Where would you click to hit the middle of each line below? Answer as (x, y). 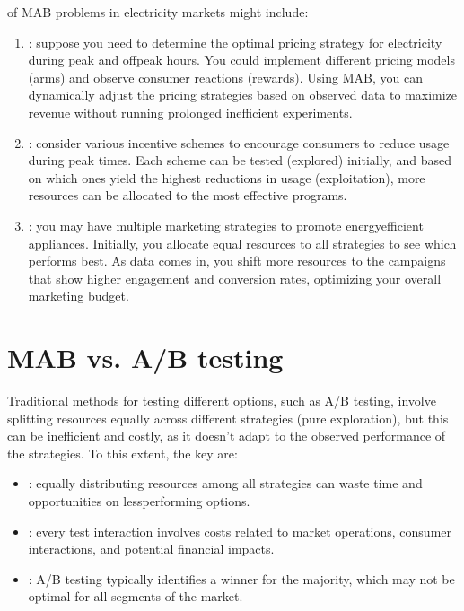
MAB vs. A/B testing (145, 358)
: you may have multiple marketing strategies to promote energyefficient (226, 225)
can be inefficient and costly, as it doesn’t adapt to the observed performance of (227, 436)
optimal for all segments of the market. (136, 596)
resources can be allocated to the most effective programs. (188, 195)
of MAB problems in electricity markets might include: (158, 12)
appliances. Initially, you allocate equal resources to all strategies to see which (242, 243)
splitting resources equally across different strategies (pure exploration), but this (228, 418)
